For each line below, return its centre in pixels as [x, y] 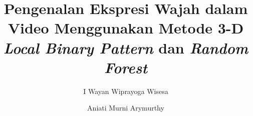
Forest [126, 67]
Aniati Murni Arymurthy [126, 108]
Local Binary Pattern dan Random [126, 47]
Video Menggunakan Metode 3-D [126, 28]
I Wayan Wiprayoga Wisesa [126, 91]
